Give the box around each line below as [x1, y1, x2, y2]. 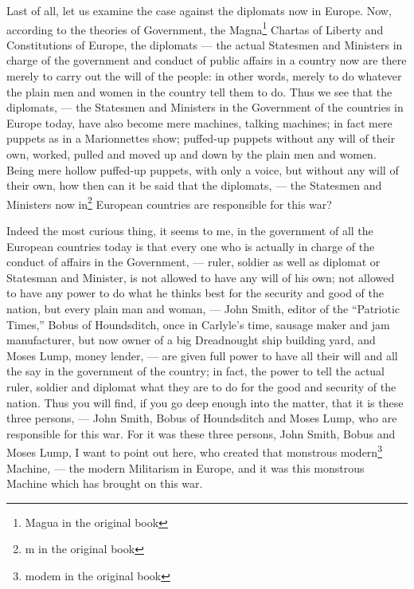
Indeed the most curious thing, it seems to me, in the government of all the [6, 222, 373, 239]
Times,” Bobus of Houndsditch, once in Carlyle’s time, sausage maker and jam [6, 316, 390, 332]
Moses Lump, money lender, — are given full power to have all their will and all [6, 347, 398, 363]
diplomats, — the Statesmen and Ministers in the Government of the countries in [6, 99, 404, 116]
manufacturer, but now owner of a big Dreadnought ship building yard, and [6, 332, 376, 348]
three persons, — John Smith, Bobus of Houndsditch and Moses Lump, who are [6, 410, 397, 426]
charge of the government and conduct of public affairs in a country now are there [6, 52, 407, 69]
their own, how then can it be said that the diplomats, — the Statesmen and [6, 177, 382, 194]
